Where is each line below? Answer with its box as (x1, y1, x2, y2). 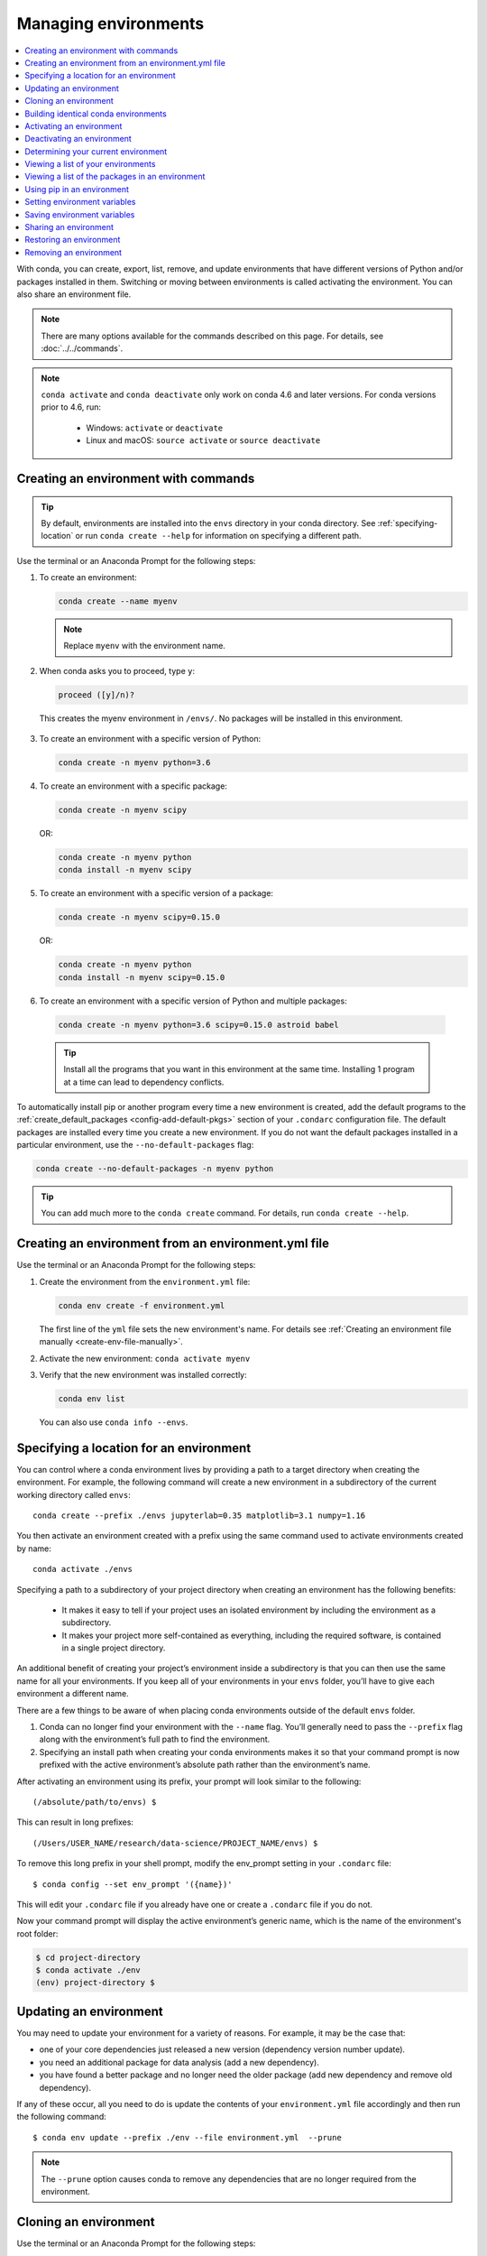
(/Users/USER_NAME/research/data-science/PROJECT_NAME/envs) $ (32, 1837, 318, 1848)
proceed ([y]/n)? (58, 689, 135, 699)
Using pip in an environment (24, 183, 130, 194)
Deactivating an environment (24, 134, 133, 144)
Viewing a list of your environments (24, 159, 156, 170)
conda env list (58, 1393, 125, 1403)
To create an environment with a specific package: (39, 781, 227, 791)
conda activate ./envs (32, 1564, 133, 1575)
